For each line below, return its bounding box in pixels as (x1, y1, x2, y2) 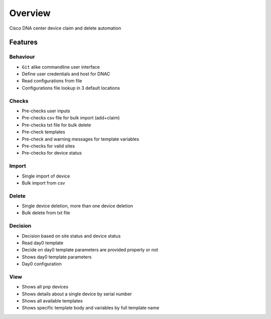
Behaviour (9, 53, 35, 60)
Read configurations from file (22, 78, 82, 84)
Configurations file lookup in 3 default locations (22, 85, 120, 91)
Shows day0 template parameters (22, 254, 92, 260)
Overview (9, 8, 51, 19)
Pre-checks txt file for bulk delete (22, 122, 91, 128)
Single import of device (22, 173, 70, 179)
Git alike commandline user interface (22, 64, 100, 70)
